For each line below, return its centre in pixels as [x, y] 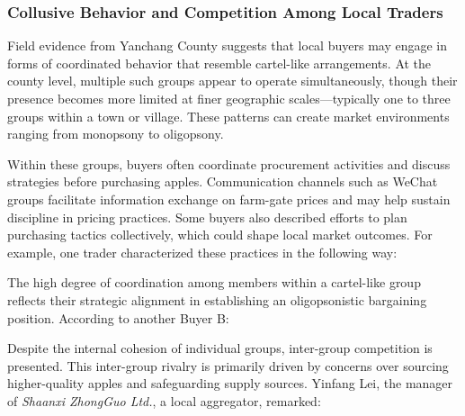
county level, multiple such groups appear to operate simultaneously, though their [232, 81]
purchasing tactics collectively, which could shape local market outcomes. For [220, 235]
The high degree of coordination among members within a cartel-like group [214, 282]
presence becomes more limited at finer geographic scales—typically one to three [229, 98]
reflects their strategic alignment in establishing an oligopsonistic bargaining [217, 299]
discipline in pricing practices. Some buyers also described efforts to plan [207, 217]
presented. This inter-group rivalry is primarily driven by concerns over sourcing [228, 365]
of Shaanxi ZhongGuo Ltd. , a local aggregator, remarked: [164, 400]
